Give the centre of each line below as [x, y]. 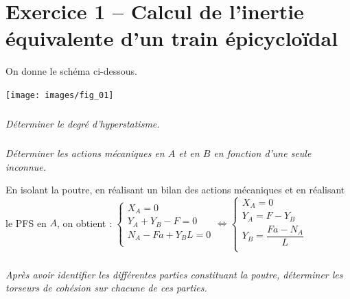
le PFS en [26, 223]
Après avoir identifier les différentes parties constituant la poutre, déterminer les [174, 274]
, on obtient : [84, 223]
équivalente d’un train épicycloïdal [172, 38]
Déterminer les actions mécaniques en [85, 153]
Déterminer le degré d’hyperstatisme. [83, 123]
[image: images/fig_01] [60, 95]
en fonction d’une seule [262, 153]
